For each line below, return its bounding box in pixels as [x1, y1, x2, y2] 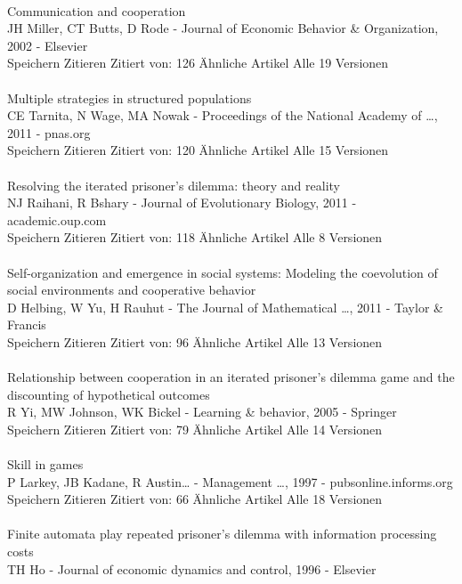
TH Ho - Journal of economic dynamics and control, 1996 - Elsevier [7, 559, 377, 578]
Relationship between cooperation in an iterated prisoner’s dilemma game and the [7, 368, 455, 386]
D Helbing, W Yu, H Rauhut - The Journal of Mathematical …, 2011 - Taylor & [7, 297, 443, 316]
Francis [7, 315, 46, 334]
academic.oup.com [7, 210, 107, 229]
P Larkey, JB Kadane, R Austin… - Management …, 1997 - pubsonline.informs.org [7, 472, 453, 491]
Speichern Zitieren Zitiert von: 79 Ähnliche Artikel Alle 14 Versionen [7, 419, 383, 438]
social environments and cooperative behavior [7, 280, 256, 299]
